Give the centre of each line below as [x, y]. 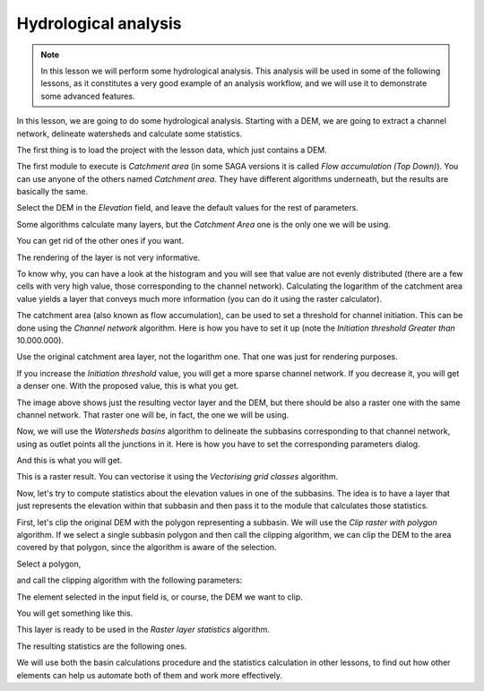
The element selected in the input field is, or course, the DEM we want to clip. [160, 597]
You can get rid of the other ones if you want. [100, 241]
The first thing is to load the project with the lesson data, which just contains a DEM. [172, 150]
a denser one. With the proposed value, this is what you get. [128, 386]
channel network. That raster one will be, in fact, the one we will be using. [153, 415]
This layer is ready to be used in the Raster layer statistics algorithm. [143, 630]
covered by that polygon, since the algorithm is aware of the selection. [147, 548]
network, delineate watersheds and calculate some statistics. [130, 134]
